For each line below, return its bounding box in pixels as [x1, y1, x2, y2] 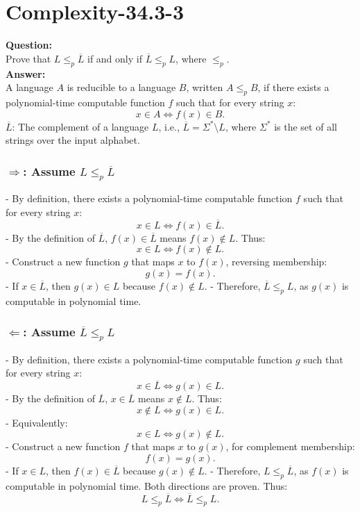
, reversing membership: [225, 254, 327, 269]
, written [186, 80, 223, 94]
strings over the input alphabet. [6, 133, 140, 147]
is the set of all [274, 119, 337, 133]
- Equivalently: [6, 415, 68, 429]
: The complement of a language [12, 119, 149, 133]
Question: [6, 38, 52, 52]
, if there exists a [257, 80, 329, 94]
